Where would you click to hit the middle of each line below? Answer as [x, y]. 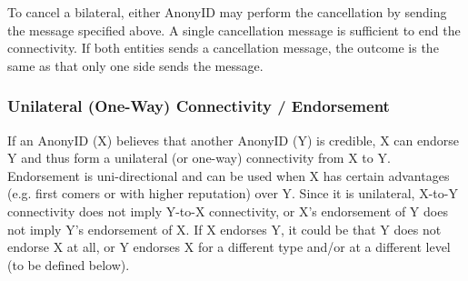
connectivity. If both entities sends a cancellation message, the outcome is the [223, 48]
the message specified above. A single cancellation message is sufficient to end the [234, 30]
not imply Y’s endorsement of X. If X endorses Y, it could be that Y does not [224, 229]
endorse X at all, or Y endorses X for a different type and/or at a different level [229, 247]
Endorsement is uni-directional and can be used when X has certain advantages [229, 175]
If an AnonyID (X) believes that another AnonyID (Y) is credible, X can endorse [233, 140]
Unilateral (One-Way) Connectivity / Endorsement [199, 106]
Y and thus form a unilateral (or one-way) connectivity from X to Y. [199, 158]
